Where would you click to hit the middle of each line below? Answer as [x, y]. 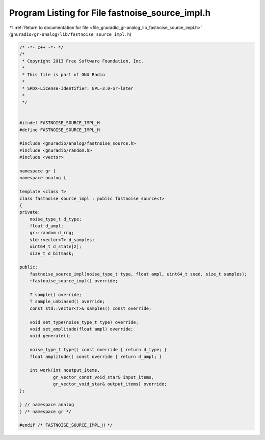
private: [30, 212]
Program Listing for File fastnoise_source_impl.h [110, 13]
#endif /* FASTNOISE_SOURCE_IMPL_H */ [66, 425]
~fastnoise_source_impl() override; [74, 281]
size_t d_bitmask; [52, 253]
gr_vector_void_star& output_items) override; [110, 384]
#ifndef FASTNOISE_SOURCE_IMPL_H [60, 123]
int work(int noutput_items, [65, 370]
